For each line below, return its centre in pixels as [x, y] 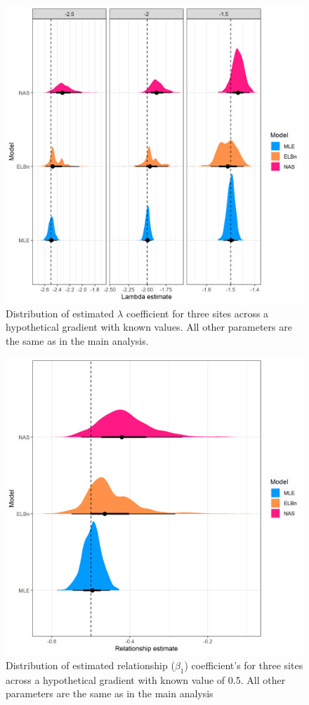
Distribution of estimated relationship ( [90, 665]
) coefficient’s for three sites [244, 665]
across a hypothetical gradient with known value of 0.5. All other [146, 679]
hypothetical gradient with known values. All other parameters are [149, 327]
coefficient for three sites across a [197, 313]
